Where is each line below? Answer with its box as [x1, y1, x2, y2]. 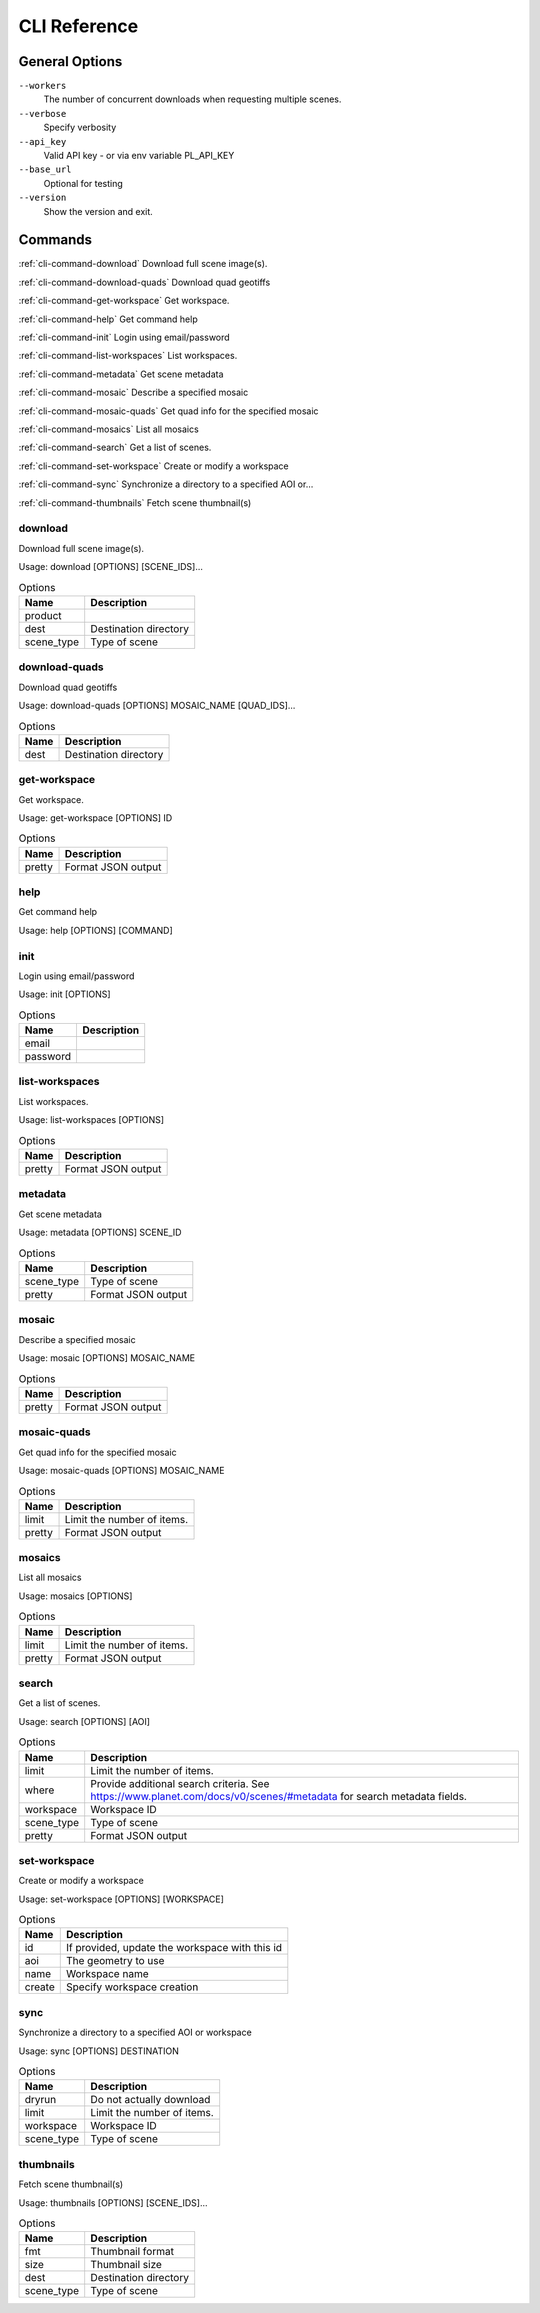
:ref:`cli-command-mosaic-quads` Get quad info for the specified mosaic [18, 405, 319, 417]
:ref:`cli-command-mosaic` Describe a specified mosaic [18, 386, 249, 399]
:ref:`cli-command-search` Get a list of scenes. [18, 441, 212, 454]
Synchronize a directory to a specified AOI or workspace [18, 2026, 252, 2039]
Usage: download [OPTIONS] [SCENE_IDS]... [18, 561, 204, 573]
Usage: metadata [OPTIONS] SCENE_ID [18, 1226, 182, 1239]
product [24, 608, 62, 622]
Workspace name [65, 1967, 149, 1981]
